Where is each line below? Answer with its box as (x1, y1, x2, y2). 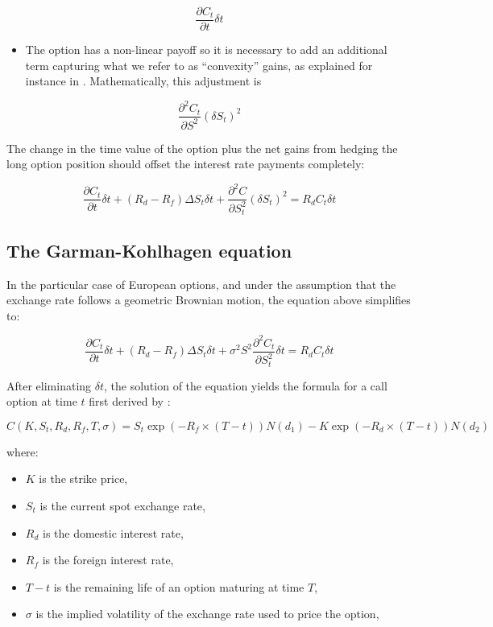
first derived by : (89, 393, 171, 410)
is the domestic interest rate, (42, 524, 184, 541)
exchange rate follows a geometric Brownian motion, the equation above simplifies (6, 291, 411, 308)
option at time (6, 393, 77, 410)
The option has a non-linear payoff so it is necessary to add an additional (25, 41, 387, 58)
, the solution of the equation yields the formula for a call (104, 377, 387, 394)
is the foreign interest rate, (42, 551, 174, 568)
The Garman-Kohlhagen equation (6, 237, 292, 262)
